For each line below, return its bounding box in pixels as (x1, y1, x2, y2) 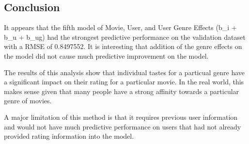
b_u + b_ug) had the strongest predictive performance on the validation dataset (4, 32, 246, 42)
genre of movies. (4, 96, 52, 106)
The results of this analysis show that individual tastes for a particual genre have (4, 67, 245, 77)
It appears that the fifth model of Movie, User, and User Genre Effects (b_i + (4, 22, 237, 32)
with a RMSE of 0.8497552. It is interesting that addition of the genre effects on (4, 41, 242, 51)
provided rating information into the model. (4, 131, 134, 141)
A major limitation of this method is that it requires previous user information (4, 112, 238, 122)
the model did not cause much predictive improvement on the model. (4, 50, 209, 61)
